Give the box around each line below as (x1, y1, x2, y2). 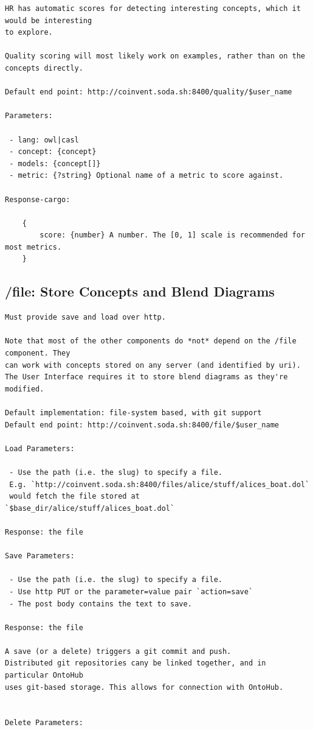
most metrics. (5, 242, 62, 251)
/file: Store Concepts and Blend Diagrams (5, 282, 275, 301)
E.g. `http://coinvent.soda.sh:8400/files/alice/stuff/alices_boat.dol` (9, 480, 310, 489)
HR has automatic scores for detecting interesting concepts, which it (5, 4, 301, 13)
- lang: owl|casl (9, 135, 79, 144)
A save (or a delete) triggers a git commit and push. (5, 647, 232, 656)
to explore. (5, 28, 53, 37)
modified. (5, 384, 44, 393)
